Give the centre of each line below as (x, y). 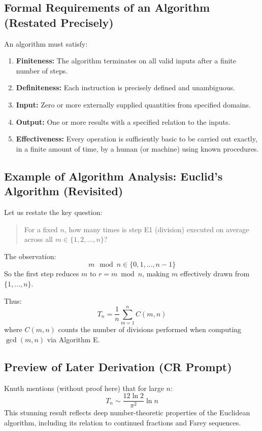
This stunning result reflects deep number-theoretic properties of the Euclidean (127, 412)
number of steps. (42, 70)
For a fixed (41, 229)
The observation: (30, 256)
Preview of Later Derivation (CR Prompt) (118, 366)
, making (156, 274)
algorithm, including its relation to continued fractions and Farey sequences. (123, 422)
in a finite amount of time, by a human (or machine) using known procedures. (137, 148)
